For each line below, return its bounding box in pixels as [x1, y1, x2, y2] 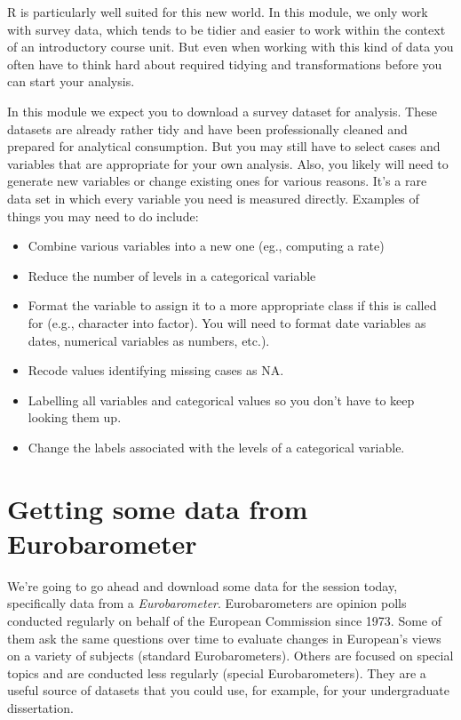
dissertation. [7, 698, 74, 716]
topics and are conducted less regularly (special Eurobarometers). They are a [7, 663, 426, 682]
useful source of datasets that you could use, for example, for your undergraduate [7, 681, 450, 700]
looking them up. [28, 408, 122, 427]
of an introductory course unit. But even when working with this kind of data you [7, 37, 454, 56]
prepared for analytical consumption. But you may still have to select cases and [7, 137, 441, 156]
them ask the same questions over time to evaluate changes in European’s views [7, 628, 441, 647]
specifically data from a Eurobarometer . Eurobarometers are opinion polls [7, 594, 407, 612]
